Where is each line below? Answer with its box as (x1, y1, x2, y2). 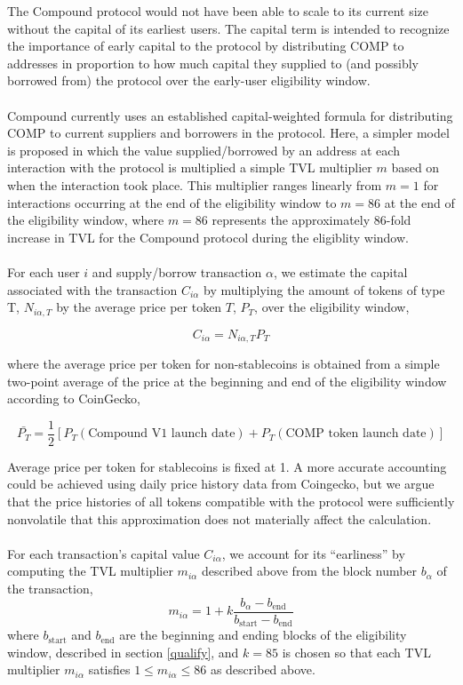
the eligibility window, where (7, 211, 164, 229)
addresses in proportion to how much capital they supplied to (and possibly (7, 53, 419, 72)
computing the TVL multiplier (7, 562, 173, 580)
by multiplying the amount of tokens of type (204, 280, 445, 299)
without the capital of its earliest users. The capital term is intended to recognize (7, 19, 450, 37)
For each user (7, 262, 80, 281)
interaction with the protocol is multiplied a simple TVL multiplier (7, 158, 372, 177)
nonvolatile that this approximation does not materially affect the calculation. (7, 509, 432, 528)
